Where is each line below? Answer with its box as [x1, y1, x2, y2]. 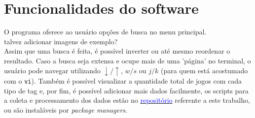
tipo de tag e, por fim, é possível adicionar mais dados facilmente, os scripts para [4, 85, 249, 95]
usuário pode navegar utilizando [4, 65, 101, 75]
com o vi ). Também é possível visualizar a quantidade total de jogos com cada [4, 76, 242, 86]
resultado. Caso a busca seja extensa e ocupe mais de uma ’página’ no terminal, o [4, 55, 251, 65]
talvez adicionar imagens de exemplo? [4, 36, 118, 46]
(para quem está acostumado [160, 65, 248, 75]
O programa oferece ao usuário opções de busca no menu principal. [4, 27, 207, 37]
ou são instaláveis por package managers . [4, 104, 127, 115]
